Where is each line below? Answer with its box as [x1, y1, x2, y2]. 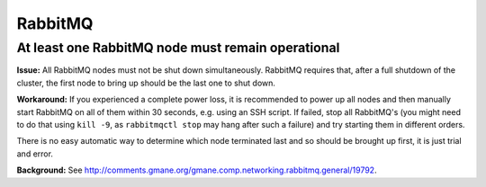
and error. [16, 148, 54, 159]
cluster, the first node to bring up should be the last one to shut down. [16, 77, 276, 88]
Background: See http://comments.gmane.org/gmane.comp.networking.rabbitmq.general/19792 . [16, 165, 377, 175]
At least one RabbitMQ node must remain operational [16, 40, 340, 56]
